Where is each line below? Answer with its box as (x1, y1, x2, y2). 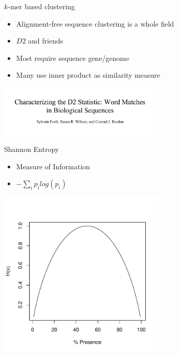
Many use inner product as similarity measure (16, 70, 161, 80)
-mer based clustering (8, 1, 75, 11)
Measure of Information (16, 161, 90, 171)
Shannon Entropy (4, 144, 59, 154)
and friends (28, 35, 63, 46)
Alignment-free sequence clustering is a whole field (16, 18, 174, 29)
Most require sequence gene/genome (16, 52, 129, 63)
